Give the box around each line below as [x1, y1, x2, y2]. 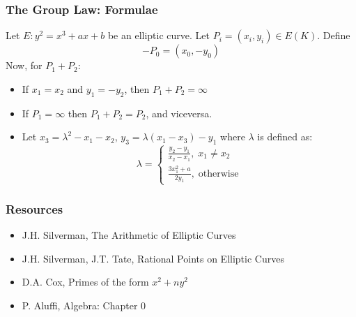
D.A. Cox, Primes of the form [22, 274, 149, 289]
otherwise [198, 168, 239, 179]
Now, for [6, 58, 42, 73]
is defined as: [257, 129, 313, 144]
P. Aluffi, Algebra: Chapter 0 [22, 297, 146, 312]
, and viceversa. [146, 105, 212, 120]
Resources [6, 200, 63, 217]
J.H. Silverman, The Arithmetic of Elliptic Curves [22, 227, 236, 242]
